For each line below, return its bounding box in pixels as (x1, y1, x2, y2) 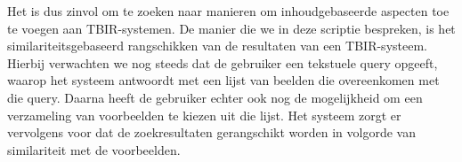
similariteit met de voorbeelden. (7, 140, 181, 158)
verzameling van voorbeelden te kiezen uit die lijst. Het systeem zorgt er (7, 105, 401, 124)
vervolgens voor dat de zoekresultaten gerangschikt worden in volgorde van (7, 123, 416, 142)
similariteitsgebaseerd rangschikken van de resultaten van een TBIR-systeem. (7, 36, 427, 55)
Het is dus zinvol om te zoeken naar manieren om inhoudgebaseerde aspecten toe (7, 2, 450, 19)
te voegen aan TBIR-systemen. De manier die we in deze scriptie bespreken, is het (7, 19, 456, 37)
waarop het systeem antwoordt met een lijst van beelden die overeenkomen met (7, 71, 440, 89)
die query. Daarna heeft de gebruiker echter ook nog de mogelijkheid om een (7, 88, 423, 106)
